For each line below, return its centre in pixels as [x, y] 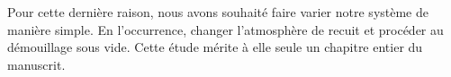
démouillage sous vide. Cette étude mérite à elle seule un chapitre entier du [215, 47]
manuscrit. [36, 64]
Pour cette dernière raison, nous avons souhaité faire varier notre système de [218, 12]
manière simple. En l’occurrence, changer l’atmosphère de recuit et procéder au [225, 29]
